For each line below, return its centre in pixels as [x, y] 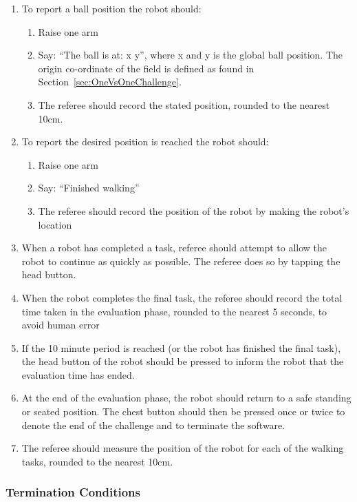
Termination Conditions [73, 492]
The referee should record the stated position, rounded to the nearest [184, 104]
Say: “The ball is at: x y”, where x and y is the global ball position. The [191, 55]
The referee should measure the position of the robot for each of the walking [183, 448]
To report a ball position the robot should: [111, 8]
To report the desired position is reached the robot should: [145, 142]
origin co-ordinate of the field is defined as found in [146, 68]
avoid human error [61, 325]
